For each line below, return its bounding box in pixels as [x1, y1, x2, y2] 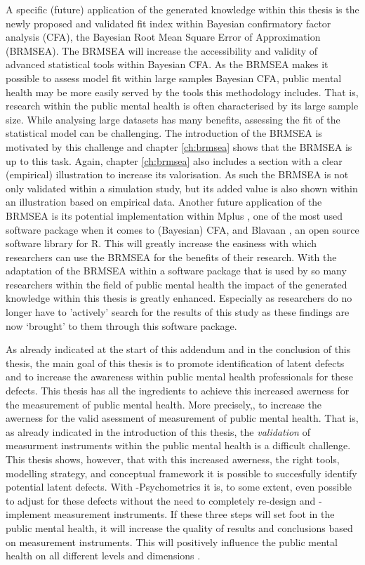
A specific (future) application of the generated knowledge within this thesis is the [6, 2, 359, 16]
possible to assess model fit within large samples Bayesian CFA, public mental [6, 70, 342, 85]
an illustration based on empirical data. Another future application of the [6, 194, 322, 209]
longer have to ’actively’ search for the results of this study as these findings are [6, 305, 350, 319]
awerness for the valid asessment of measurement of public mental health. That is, [6, 411, 359, 425]
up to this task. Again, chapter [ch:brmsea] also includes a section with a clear [6, 153, 343, 168]
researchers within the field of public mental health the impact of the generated [6, 277, 347, 291]
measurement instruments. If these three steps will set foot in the [53, 507, 335, 521]
